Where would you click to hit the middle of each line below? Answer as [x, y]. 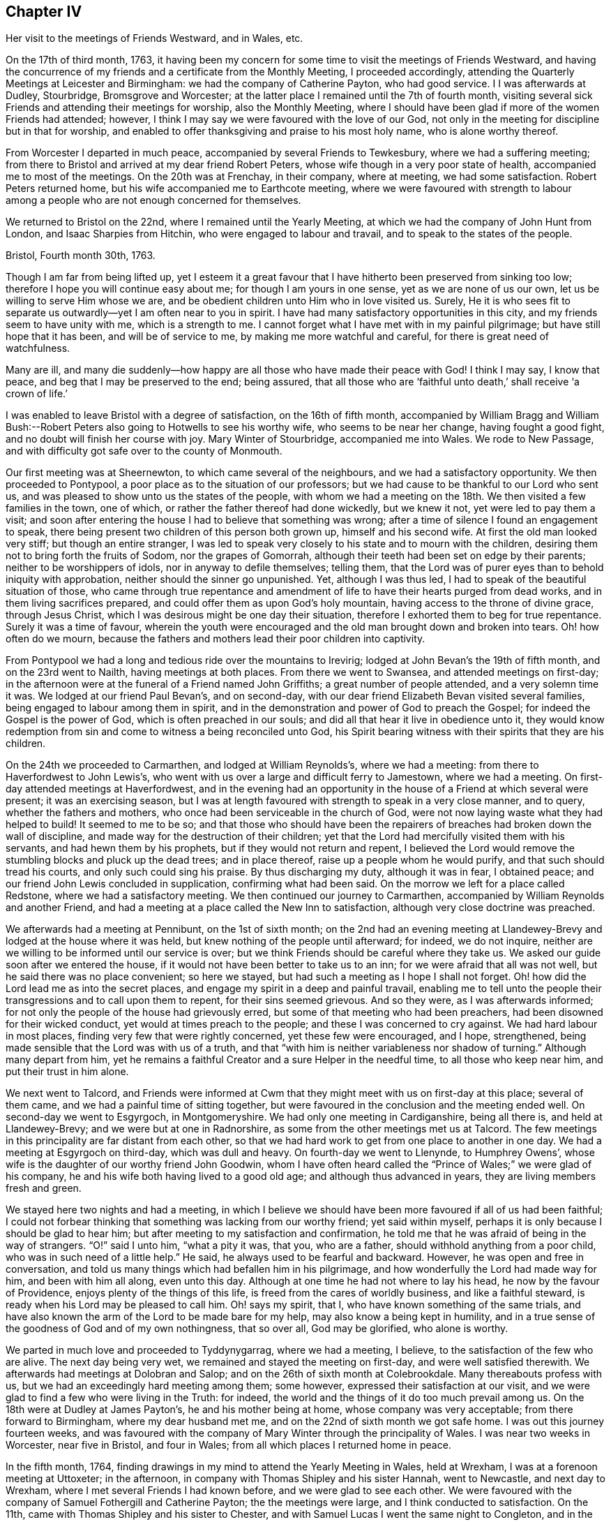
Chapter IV [44, 12]
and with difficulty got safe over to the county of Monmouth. [144, 451]
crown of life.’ [37, 394]
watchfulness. [38, 348]
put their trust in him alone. [67, 1072]
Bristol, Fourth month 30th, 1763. [81, 256]
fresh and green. [44, 1188]
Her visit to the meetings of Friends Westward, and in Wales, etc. [154, 38]
